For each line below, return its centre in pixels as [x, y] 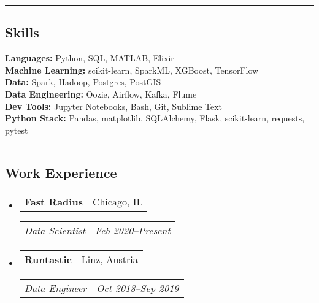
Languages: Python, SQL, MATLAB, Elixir [90, 58]
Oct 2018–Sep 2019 [138, 288]
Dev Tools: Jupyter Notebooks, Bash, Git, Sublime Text [114, 106]
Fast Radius [53, 201]
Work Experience [61, 172]
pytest [17, 130]
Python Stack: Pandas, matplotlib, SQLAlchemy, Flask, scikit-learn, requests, [155, 118]
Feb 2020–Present [133, 230]
